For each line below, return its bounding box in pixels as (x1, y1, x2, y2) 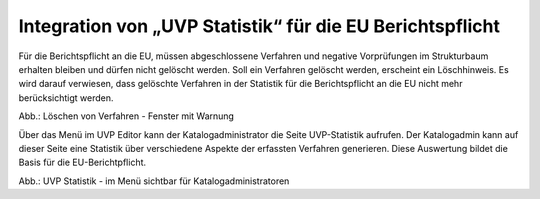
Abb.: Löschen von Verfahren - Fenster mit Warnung (18, 110, 235, 122)
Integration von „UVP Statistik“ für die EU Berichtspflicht (18, 15, 500, 37)
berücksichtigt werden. (18, 91, 114, 104)
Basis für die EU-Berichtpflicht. (18, 156, 147, 169)
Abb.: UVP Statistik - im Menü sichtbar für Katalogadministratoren (18, 175, 290, 187)
